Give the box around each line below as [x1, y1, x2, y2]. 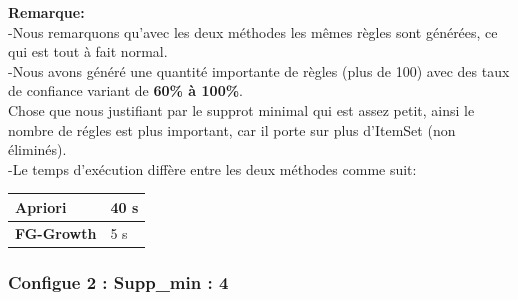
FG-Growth [15, 222, 97, 243]
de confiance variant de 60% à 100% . [8, 80, 244, 101]
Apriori [15, 196, 67, 217]
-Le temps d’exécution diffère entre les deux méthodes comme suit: [8, 158, 417, 179]
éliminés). [8, 139, 67, 160]
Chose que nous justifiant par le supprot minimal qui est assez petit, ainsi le [8, 99, 475, 120]
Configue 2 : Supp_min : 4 [8, 269, 229, 294]
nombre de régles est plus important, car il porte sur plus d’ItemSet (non [8, 119, 456, 140]
